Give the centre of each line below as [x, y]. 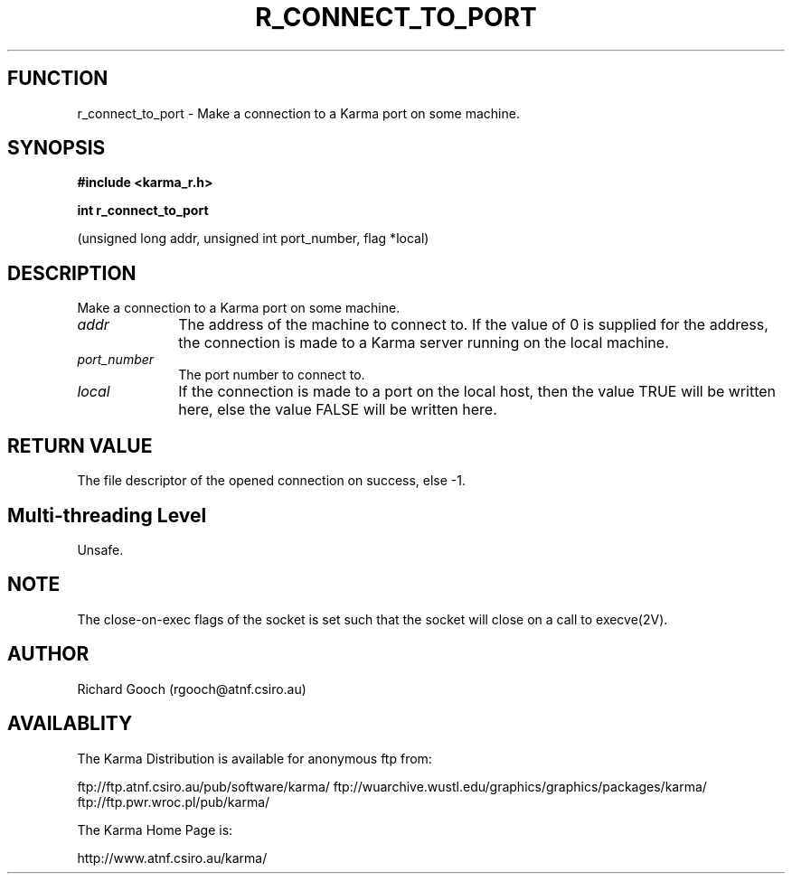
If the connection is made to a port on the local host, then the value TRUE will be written [477, 392]
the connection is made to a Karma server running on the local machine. [424, 343]
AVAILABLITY [70, 724]
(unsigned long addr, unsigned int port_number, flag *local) [253, 239]
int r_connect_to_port [143, 211]
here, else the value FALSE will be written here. [338, 410]
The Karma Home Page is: [155, 829]
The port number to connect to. [272, 375]
